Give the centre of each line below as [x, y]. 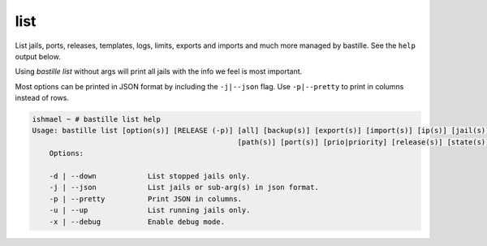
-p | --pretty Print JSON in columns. [146, 199]
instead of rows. [42, 98]
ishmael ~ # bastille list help [97, 119]
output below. [38, 56]
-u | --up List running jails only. [150, 210]
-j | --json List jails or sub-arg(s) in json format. [184, 188]
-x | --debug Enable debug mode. [137, 222]
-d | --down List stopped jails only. [150, 176]
